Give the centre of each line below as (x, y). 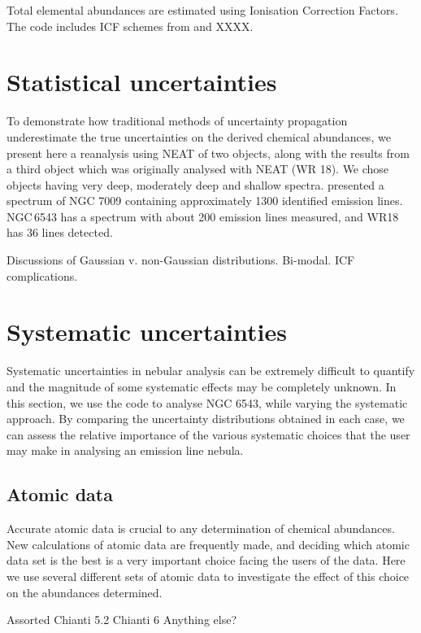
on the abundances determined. (85, 592)
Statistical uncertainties (142, 82)
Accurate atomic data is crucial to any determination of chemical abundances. (201, 528)
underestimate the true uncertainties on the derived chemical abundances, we (199, 136)
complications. (42, 275)
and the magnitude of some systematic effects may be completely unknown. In (202, 386)
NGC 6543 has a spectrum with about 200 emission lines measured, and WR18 (203, 216)
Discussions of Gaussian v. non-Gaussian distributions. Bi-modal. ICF (181, 260)
